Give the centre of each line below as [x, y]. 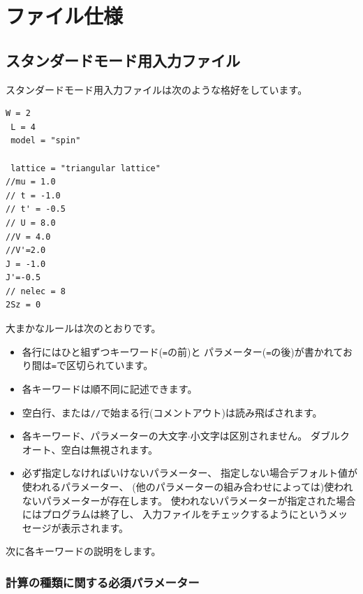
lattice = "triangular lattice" [86, 168]
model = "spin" [46, 141]
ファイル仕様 [65, 16]
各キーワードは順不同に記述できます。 [110, 388]
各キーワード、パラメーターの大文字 [105, 436]
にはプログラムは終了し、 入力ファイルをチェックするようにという [175, 514]
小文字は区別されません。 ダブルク [270, 436]
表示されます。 [95, 527]
